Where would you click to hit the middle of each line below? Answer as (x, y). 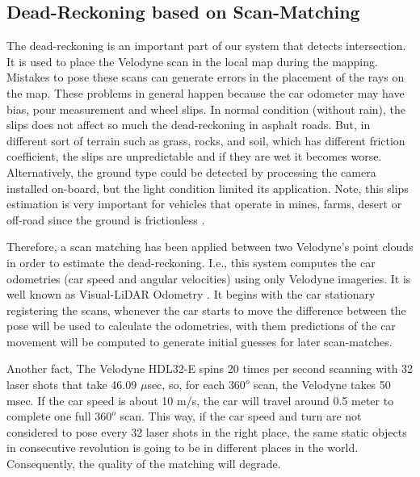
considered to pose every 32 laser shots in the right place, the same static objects (207, 431)
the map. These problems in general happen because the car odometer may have (206, 92)
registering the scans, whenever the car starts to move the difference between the (206, 310)
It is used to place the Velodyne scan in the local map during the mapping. (192, 61)
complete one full (49, 416)
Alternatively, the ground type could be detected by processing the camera (191, 172)
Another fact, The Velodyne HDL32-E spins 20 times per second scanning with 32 (210, 368)
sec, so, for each (186, 385)
